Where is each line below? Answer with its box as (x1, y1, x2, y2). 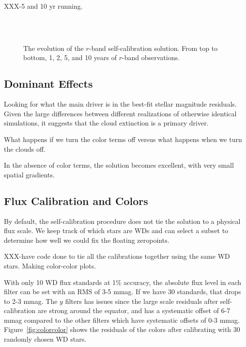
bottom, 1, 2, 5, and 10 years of (23, 52, 117, 63)
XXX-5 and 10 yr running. (4, 1, 83, 11)
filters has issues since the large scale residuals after (65, 296, 218, 306)
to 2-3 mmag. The (4, 296, 58, 306)
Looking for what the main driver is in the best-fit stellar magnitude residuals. (4, 99, 237, 109)
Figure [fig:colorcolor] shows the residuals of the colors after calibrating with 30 (4, 324, 240, 334)
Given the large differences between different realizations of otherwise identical (4, 108, 237, 118)
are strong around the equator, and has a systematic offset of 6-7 (38, 305, 231, 315)
